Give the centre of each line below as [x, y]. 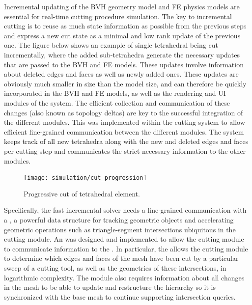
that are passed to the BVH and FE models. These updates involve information [124, 64]
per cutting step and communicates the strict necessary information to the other [125, 151]
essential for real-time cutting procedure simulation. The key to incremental [118, 16]
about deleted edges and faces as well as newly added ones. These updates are [121, 74]
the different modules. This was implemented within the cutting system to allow [125, 122]
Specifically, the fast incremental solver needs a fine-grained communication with [125, 210]
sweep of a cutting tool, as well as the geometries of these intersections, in [115, 267]
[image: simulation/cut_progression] [85, 178]
